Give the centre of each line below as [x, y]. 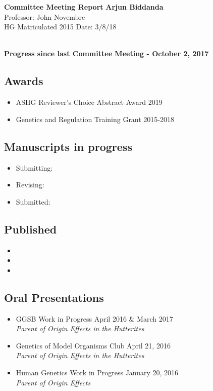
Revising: [30, 185]
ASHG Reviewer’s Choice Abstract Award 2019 [89, 102]
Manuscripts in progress [68, 146]
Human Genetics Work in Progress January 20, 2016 [97, 372]
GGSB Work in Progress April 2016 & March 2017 [94, 318]
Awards [24, 81]
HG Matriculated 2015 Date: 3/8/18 [60, 27]
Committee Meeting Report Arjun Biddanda [84, 7]
